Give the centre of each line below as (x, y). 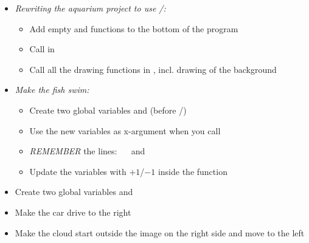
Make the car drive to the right (73, 212)
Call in (42, 49)
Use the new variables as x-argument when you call (125, 130)
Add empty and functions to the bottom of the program (134, 28)
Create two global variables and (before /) (108, 110)
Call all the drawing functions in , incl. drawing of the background (153, 69)
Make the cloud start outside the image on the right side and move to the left (160, 232)
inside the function (193, 171)
